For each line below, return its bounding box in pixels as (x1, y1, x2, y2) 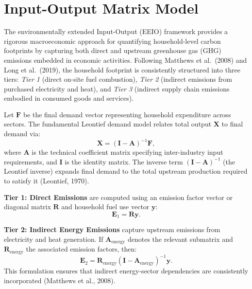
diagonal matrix (4, 201, 51, 212)
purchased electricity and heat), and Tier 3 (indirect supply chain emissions (4, 83, 230, 93)
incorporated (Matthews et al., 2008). (4, 275, 116, 285)
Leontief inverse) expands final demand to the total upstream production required (4, 166, 248, 176)
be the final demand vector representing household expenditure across (23, 109, 231, 119)
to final (221, 119, 243, 129)
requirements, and (4, 156, 57, 166)
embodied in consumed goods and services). (4, 93, 134, 103)
